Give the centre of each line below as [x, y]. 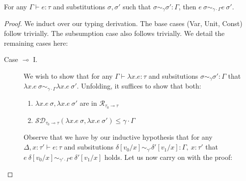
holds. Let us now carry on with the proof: [168, 157]
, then [187, 6]
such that [137, 6]
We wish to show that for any [68, 75]
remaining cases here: [36, 43]
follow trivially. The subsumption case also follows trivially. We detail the [114, 33]
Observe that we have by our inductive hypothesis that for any [118, 137]
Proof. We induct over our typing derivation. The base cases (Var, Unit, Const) [123, 23]
